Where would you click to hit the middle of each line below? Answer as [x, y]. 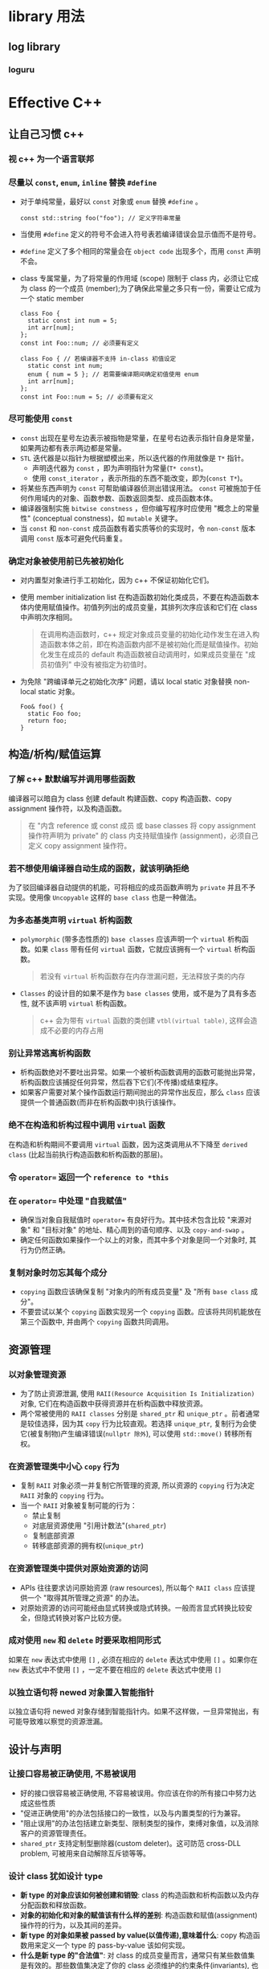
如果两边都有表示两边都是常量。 [73, 447]
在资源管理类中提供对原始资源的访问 [78, 1569]
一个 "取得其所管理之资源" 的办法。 [85, 1597]
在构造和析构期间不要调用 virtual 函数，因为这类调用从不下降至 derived [128, 1144]
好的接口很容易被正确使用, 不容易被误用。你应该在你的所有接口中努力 [134, 1793]
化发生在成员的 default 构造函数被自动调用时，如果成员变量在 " [144, 654]
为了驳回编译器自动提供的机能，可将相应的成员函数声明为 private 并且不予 [132, 887]
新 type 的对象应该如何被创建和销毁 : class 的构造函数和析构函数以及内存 [139, 1895]
